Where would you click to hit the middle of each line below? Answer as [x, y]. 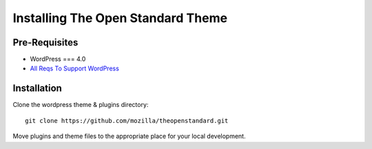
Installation [37, 89]
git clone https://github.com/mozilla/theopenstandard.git [127, 120]
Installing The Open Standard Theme [120, 18]
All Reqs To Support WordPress [75, 68]
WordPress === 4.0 [58, 59]
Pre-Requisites [45, 42]
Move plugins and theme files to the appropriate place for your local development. [129, 136]
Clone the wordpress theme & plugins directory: [81, 105]
